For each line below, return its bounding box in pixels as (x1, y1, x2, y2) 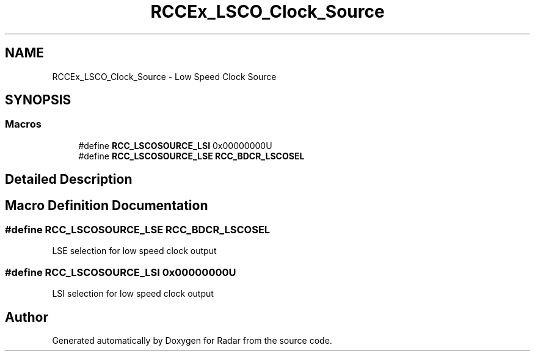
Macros (5, 118, 42, 131)
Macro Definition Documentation (5, 197, 208, 213)
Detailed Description (5, 172, 133, 187)
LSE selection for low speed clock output (52, 245, 217, 256)
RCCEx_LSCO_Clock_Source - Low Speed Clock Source (52, 71, 277, 82)
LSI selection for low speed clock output (52, 288, 214, 299)
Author (5, 309, 48, 325)
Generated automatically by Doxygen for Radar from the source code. (52, 335, 332, 346)
